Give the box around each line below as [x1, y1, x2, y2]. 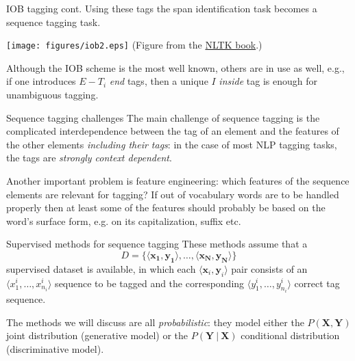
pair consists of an [231, 261, 308, 276]
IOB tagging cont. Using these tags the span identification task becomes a [6, 1, 317, 15]
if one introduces [6, 74, 76, 88]
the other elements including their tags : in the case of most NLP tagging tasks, [6, 137, 337, 151]
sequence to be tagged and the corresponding [55, 276, 245, 290]
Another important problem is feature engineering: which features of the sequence [6, 174, 350, 187]
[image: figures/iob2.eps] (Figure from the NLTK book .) [6, 38, 262, 52]
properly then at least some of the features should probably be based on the [6, 200, 326, 215]
